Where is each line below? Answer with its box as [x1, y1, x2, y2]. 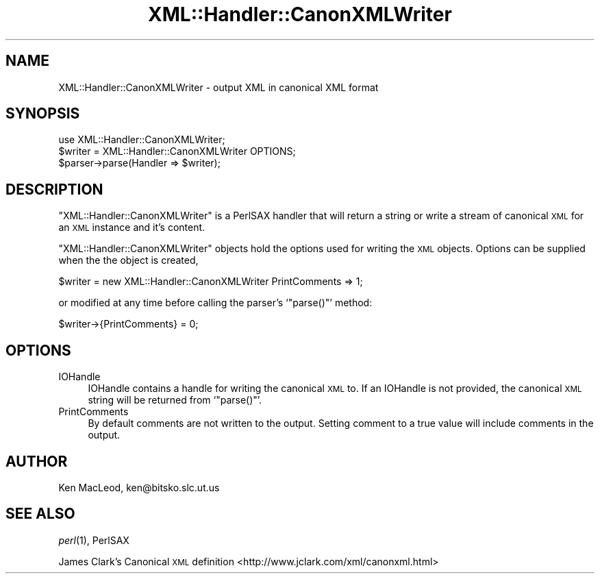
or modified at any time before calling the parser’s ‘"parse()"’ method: [58, 297, 373, 309]
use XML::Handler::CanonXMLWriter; [58, 134, 225, 146]
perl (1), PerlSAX [58, 534, 129, 546]
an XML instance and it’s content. [58, 221, 205, 234]
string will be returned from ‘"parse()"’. [88, 394, 262, 406]
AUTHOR [5, 452, 68, 470]
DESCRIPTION [5, 180, 103, 198]
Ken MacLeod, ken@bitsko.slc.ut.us [58, 481, 220, 493]
